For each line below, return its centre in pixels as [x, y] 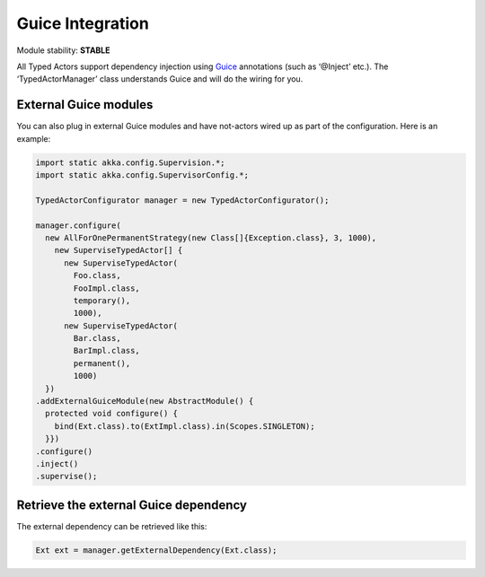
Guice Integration [83, 23]
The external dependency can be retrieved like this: [112, 526]
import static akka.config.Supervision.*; [130, 162]
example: [34, 138]
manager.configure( [78, 225]
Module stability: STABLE [64, 50]
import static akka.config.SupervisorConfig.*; [142, 175]
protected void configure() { [112, 414]
